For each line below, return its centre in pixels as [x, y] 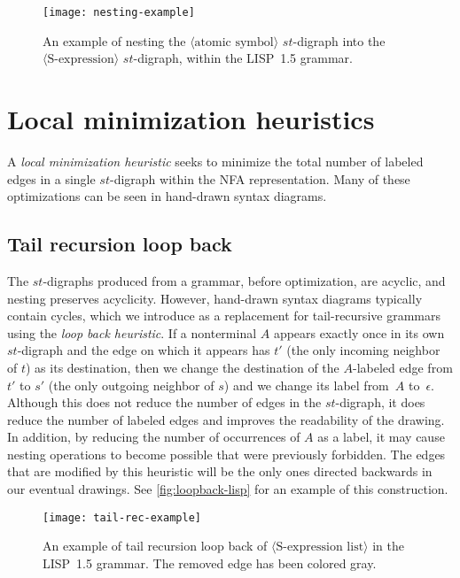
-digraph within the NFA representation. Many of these [260, 178]
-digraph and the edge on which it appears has [144, 350]
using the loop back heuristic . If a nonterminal [132, 332]
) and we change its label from [306, 385]
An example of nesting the [114, 40]
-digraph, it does [380, 402]
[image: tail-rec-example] [122, 517]
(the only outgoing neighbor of [131, 385]
